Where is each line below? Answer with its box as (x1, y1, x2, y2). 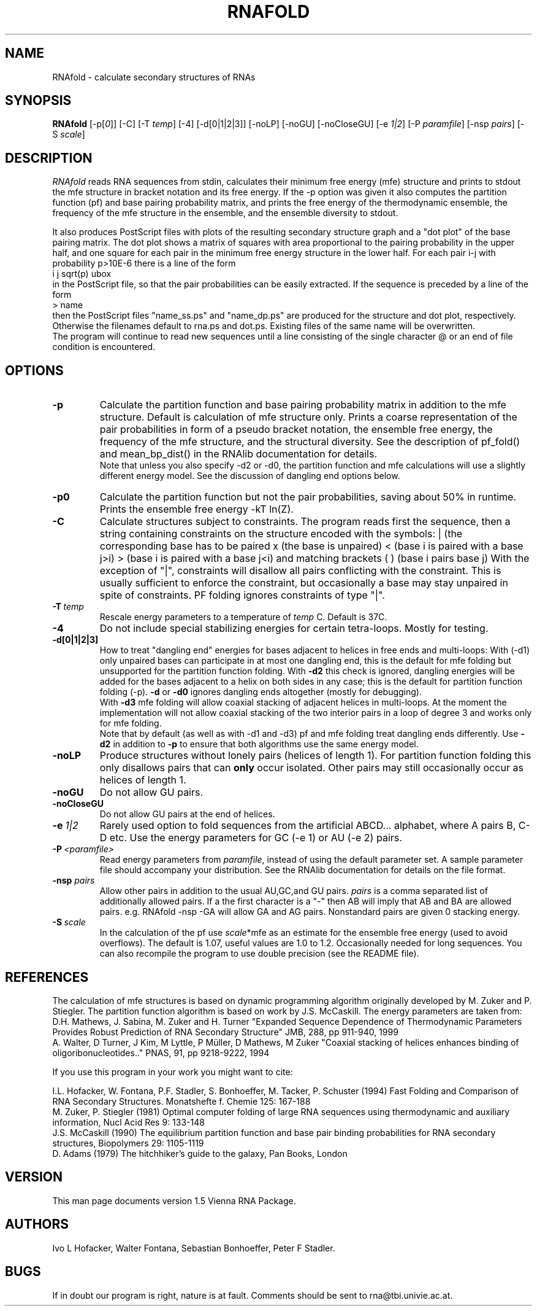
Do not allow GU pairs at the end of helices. (99, 809, 275, 820)
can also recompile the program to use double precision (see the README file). (99, 948, 419, 959)
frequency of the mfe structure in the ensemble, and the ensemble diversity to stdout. (52, 208, 398, 219)
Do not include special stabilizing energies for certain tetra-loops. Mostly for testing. (99, 622, 489, 635)
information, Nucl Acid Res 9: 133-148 (52, 1116, 205, 1127)
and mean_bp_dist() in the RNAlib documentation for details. (99, 448, 378, 461)
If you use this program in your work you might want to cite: (52, 1066, 293, 1077)
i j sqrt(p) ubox (52, 268, 112, 279)
